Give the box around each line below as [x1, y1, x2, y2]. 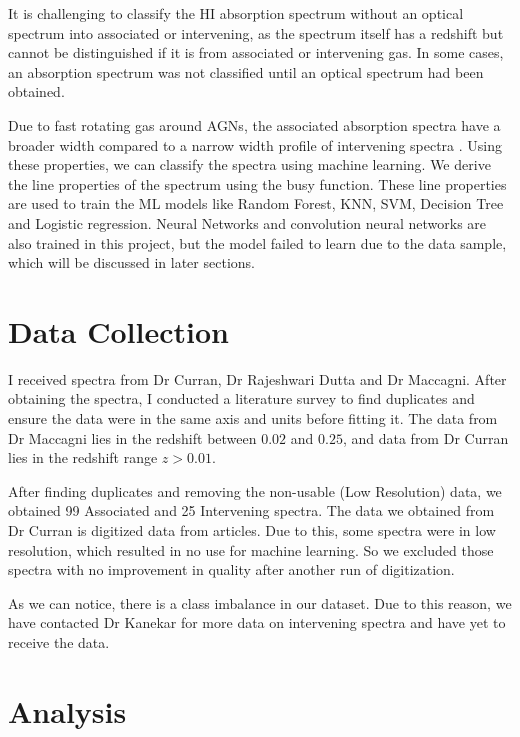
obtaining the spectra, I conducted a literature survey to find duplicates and [8, 388, 475, 409]
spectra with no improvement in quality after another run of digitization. [8, 559, 455, 580]
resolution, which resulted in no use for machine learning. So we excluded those [8, 539, 494, 560]
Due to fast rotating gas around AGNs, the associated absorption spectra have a [8, 114, 501, 135]
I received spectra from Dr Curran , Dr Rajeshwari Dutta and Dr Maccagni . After [8, 368, 507, 389]
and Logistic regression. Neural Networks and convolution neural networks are [8, 212, 487, 233]
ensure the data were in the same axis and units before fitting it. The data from [8, 408, 498, 429]
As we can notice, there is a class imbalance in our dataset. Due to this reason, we [8, 592, 512, 613]
